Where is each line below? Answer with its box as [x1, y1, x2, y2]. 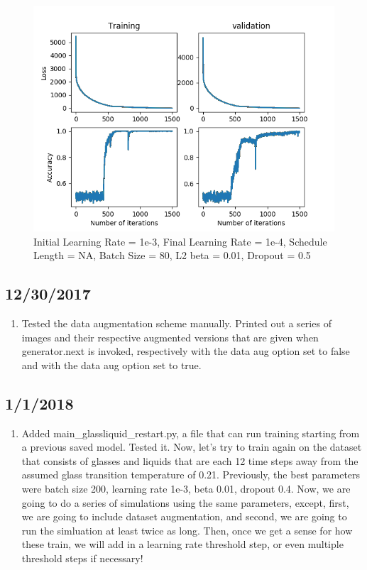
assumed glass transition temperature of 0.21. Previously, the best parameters [21, 467, 361, 482]
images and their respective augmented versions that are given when [21, 329, 319, 344]
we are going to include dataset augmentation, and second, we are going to [21, 509, 347, 524]
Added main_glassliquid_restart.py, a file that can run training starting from [21, 425, 360, 440]
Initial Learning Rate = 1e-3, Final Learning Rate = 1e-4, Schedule [33, 234, 327, 248]
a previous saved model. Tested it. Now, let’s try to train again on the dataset [21, 439, 362, 454]
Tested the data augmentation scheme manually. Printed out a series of [21, 315, 332, 330]
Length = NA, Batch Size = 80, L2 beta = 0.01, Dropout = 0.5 [33, 248, 311, 263]
